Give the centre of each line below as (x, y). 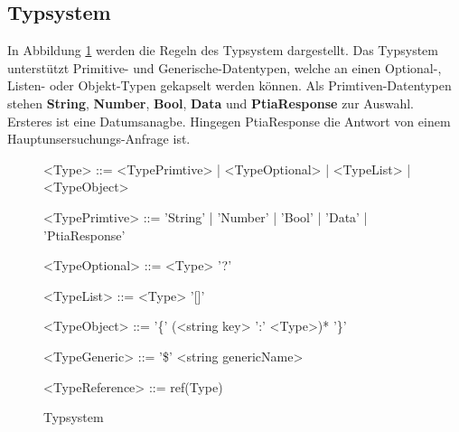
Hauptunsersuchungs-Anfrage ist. (99, 139)
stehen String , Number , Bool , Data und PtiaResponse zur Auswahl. (211, 103)
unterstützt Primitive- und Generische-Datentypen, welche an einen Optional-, (225, 67)
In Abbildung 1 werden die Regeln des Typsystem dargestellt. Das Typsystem (223, 50)
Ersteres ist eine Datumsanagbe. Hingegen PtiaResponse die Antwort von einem (229, 121)
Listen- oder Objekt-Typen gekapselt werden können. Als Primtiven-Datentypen (229, 85)
